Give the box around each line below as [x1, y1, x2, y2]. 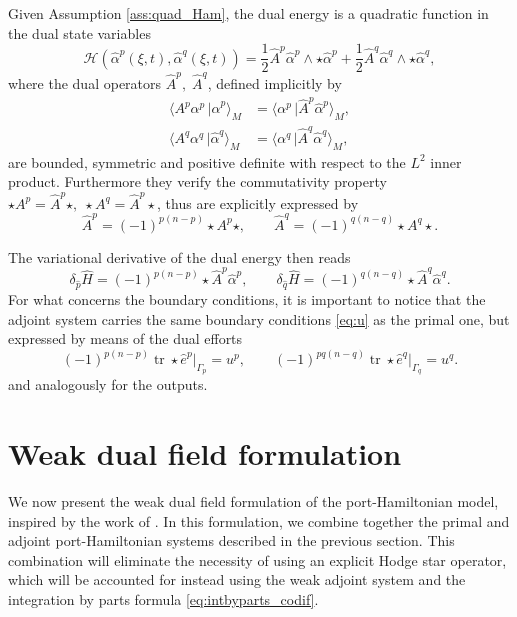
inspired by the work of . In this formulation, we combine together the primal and [8, 510, 510, 531]
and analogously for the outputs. [8, 374, 208, 395]
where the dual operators [8, 72, 162, 93]
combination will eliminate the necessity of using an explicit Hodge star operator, [8, 549, 507, 570]
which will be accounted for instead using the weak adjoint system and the [8, 569, 466, 590]
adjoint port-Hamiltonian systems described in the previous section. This [8, 530, 455, 551]
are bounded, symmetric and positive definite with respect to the [8, 151, 406, 172]
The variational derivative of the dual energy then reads [8, 246, 351, 267]
